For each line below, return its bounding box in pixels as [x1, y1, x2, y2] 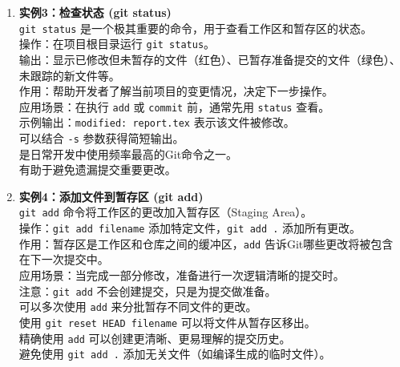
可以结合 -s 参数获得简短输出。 [18, 130, 184, 146]
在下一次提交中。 [18, 251, 109, 268]
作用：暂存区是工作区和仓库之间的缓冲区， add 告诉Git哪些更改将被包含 [18, 235, 394, 252]
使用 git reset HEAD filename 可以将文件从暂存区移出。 [18, 313, 316, 330]
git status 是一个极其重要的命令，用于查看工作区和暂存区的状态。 [18, 19, 373, 36]
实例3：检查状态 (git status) [18, 4, 172, 20]
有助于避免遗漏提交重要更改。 [18, 161, 176, 178]
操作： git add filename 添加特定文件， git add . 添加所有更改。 [18, 220, 362, 236]
